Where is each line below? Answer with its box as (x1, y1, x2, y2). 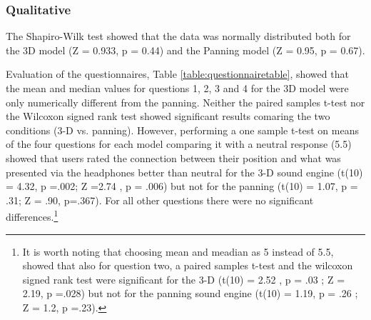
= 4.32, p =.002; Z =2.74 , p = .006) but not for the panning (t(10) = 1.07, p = (6, 179, 358, 194)
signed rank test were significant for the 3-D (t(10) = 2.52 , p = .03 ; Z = (22, 271, 345, 286)
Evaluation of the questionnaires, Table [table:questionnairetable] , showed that (6, 66, 349, 81)
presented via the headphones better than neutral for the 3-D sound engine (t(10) (6, 164, 363, 179)
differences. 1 (6, 207, 59, 224)
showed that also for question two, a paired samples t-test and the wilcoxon (22, 258, 353, 273)
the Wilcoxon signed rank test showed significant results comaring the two (6, 109, 330, 124)
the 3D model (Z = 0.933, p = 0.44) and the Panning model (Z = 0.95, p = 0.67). (6, 42, 365, 57)
